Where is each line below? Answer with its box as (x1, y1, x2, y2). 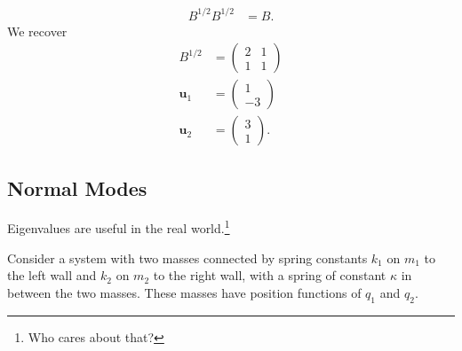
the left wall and (7, 266, 97, 285)
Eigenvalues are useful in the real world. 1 (7, 216, 230, 238)
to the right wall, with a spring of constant (153, 266, 386, 285)
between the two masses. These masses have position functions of (7, 283, 362, 301)
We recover (7, 21, 68, 40)
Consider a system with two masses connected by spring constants (7, 248, 368, 267)
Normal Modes (7, 174, 147, 201)
